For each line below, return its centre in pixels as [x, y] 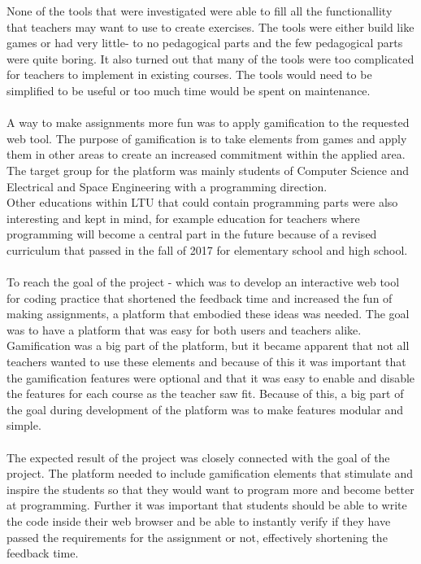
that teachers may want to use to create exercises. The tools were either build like [210, 26]
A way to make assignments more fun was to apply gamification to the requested [208, 122]
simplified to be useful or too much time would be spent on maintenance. [189, 90]
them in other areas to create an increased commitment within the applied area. [206, 154]
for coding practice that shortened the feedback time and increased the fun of [200, 297]
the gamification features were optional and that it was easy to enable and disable [211, 377]
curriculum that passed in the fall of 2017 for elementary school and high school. [207, 249]
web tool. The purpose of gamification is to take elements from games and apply [207, 138]
